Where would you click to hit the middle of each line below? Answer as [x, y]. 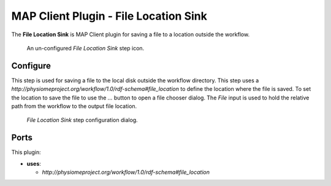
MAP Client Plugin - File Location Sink [109, 16]
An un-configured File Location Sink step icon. [86, 48]
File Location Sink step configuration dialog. [82, 120]
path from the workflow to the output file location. [74, 106]
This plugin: [26, 152]
